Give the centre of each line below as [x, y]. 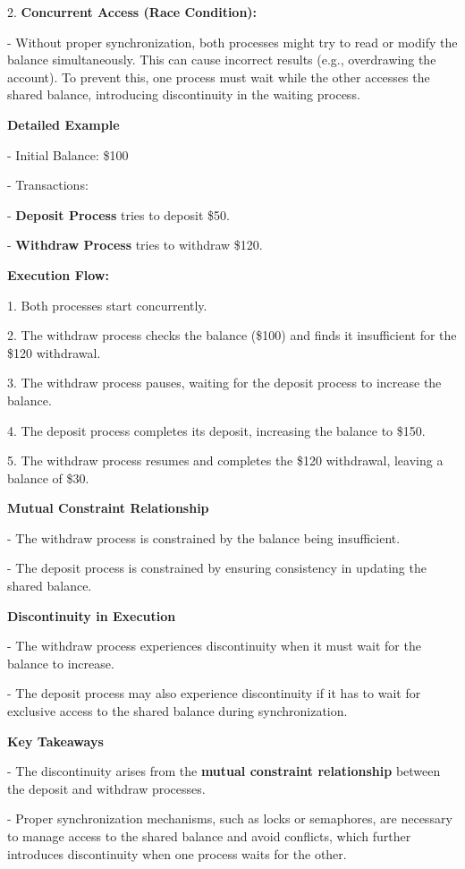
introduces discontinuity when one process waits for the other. [177, 853]
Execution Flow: [58, 274]
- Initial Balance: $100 [68, 154]
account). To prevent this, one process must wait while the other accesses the [219, 77]
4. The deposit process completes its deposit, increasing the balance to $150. [216, 430]
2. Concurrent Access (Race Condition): [132, 12]
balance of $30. [48, 477]
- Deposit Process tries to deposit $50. [118, 214]
